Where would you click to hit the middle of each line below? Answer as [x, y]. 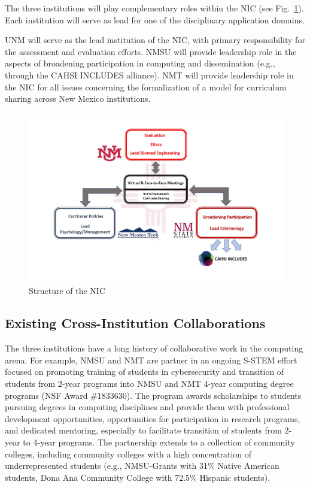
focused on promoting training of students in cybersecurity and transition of [145, 372]
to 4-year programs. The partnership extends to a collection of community [159, 442]
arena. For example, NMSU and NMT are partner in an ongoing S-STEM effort [151, 360]
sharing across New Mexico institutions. [78, 98]
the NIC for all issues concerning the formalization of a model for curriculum [146, 87]
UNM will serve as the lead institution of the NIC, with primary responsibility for [155, 40]
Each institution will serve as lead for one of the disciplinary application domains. [155, 19]
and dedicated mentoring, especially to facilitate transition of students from [143, 430]
